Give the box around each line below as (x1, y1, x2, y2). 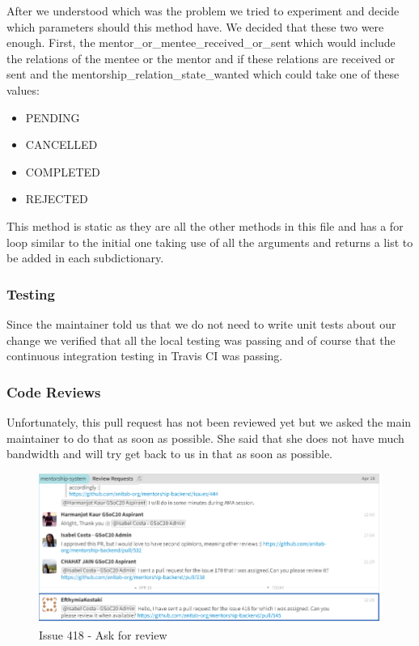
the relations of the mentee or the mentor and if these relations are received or (6, 49, 396, 66)
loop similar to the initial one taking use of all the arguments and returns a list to (6, 233, 413, 250)
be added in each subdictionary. (6, 249, 164, 266)
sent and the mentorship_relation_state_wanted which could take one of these (6, 66, 400, 83)
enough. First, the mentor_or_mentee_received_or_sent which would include (6, 34, 396, 51)
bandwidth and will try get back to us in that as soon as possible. (6, 445, 333, 462)
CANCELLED (25, 136, 98, 153)
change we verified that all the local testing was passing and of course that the (6, 331, 396, 348)
